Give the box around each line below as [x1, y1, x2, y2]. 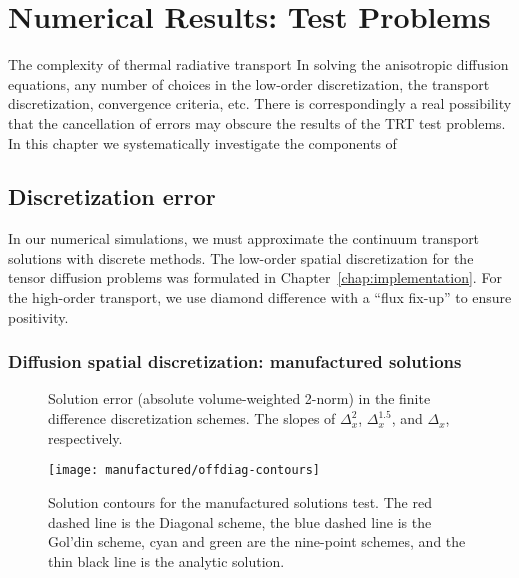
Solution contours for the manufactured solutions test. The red [48, 491, 432, 512]
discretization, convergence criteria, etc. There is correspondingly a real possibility [8, 93, 512, 114]
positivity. [8, 306, 69, 327]
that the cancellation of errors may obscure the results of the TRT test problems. [8, 112, 506, 133]
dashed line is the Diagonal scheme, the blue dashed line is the [48, 511, 432, 532]
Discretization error [8, 181, 216, 212]
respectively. [48, 427, 123, 448]
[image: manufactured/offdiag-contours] [48, 463, 321, 478]
